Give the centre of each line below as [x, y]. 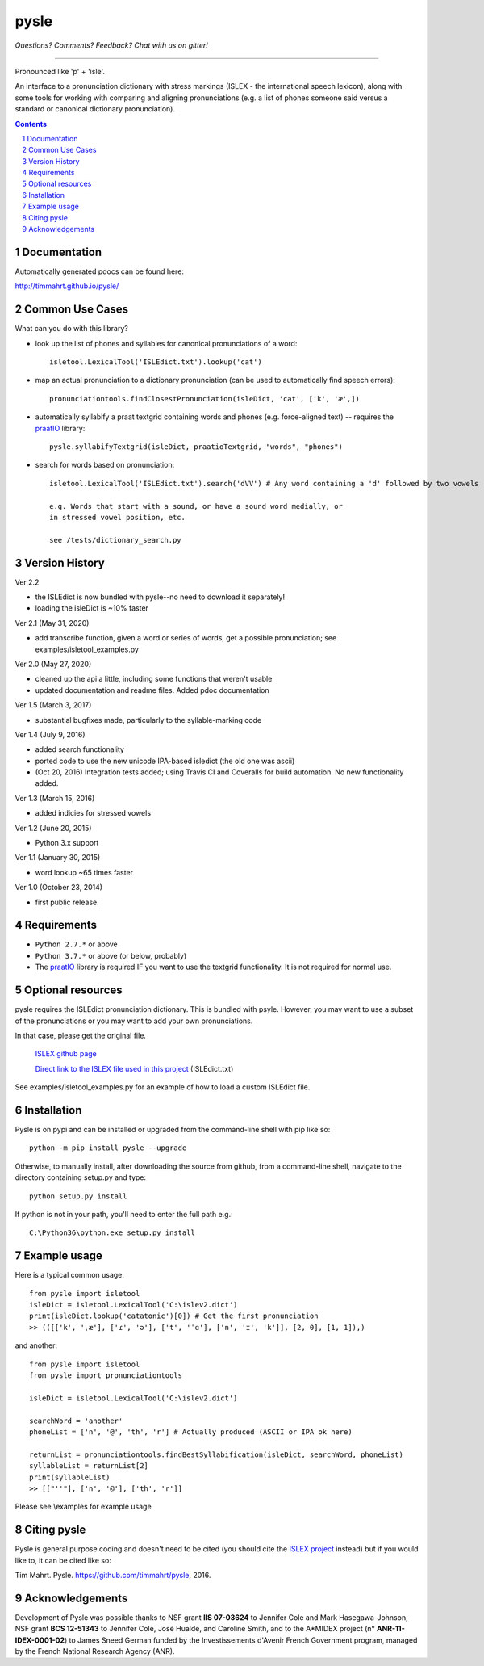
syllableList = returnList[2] [89, 1466]
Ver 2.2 [27, 582]
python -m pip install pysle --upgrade [108, 1148]
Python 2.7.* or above [77, 944]
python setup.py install [78, 1196]
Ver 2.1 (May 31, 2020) [52, 623]
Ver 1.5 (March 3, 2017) [53, 705]
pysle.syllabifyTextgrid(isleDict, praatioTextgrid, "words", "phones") [196, 447]
